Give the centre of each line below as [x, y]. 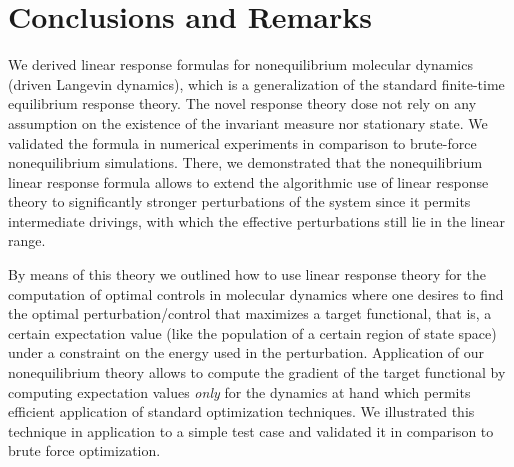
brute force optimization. [84, 450]
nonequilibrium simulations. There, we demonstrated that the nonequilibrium [245, 162]
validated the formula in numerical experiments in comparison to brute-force [242, 142]
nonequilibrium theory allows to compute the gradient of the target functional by [257, 372]
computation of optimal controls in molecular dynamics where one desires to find [256, 293]
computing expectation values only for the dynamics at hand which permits [239, 391]
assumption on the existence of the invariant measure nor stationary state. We [248, 122]
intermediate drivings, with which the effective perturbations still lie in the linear [257, 220]
